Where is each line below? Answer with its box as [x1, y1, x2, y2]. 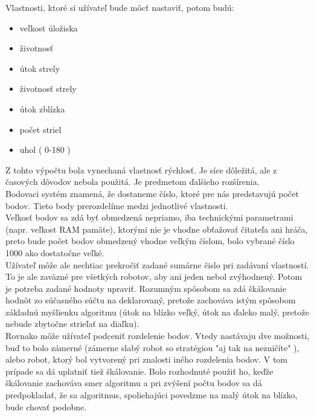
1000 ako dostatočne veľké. [5, 246, 104, 259]
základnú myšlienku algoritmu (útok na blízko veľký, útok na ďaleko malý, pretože [5, 305, 309, 318]
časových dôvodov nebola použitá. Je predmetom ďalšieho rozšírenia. [5, 175, 260, 188]
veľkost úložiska [19, 21, 78, 34]
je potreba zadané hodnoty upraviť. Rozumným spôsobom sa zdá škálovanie [5, 282, 286, 294]
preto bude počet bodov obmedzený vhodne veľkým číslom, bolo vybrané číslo [5, 234, 295, 247]
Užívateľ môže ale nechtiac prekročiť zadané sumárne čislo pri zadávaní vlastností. [5, 258, 309, 271]
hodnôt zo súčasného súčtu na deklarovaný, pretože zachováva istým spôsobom [5, 294, 296, 306]
